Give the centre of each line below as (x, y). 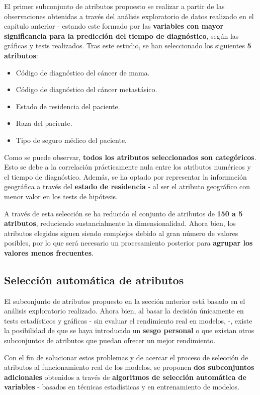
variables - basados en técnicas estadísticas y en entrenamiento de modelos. (122, 387)
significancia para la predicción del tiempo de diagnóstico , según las (121, 35)
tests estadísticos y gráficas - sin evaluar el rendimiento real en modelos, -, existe (128, 320)
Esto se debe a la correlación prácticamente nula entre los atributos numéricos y (127, 167)
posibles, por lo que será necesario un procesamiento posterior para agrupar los (128, 243)
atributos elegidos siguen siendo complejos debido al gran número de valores (121, 233)
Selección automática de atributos (94, 280)
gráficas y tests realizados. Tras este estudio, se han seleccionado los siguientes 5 (128, 46)
